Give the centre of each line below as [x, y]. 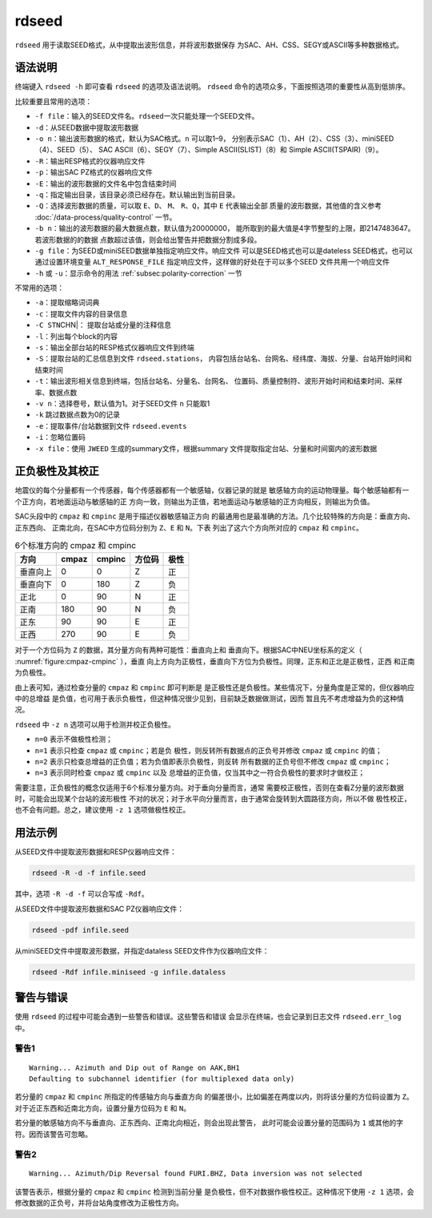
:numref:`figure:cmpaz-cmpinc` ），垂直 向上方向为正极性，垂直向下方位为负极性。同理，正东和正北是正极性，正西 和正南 [215, 661]
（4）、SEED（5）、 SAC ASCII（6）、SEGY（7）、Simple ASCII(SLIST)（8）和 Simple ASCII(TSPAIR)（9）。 [209, 150]
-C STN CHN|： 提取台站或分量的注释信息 [103, 325]
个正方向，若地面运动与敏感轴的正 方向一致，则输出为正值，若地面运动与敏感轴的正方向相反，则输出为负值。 [194, 502]
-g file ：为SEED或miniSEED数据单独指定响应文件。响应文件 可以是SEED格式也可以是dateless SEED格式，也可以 [224, 250]
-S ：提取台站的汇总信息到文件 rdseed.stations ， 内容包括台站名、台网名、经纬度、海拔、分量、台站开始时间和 [223, 359]
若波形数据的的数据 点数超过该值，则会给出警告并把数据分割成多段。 [148, 240]
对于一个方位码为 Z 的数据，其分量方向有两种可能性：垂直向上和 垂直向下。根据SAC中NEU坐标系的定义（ [189, 650]
